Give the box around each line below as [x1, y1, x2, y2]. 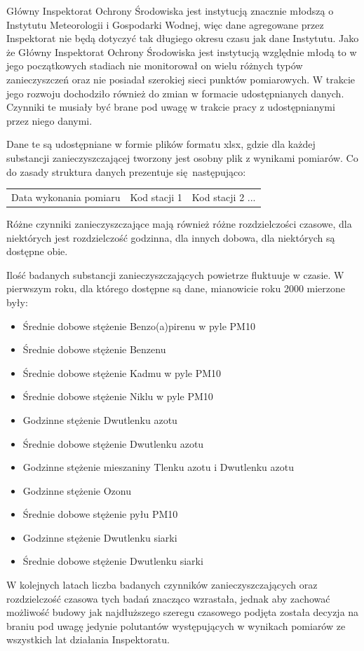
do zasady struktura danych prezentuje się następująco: [6, 164, 246, 179]
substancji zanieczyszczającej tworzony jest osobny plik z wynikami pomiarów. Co [6, 150, 358, 165]
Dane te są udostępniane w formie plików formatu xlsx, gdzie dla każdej [6, 137, 316, 151]
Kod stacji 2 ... [191, 189, 256, 204]
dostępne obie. [6, 244, 68, 259]
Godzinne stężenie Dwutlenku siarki [22, 530, 177, 544]
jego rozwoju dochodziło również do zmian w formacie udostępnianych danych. [6, 85, 344, 100]
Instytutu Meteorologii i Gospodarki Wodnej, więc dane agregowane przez [6, 17, 324, 32]
